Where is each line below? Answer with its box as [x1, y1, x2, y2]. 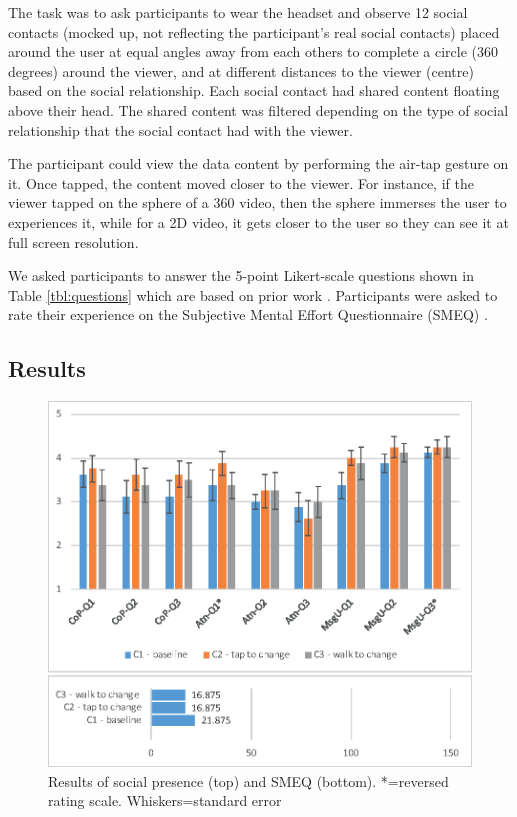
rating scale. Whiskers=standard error [48, 790, 282, 811]
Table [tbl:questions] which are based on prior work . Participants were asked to [8, 284, 498, 305]
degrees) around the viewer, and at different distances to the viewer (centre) [8, 60, 474, 81]
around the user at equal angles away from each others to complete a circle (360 [8, 41, 498, 62]
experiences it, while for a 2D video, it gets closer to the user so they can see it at [8, 211, 509, 232]
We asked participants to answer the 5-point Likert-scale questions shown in [8, 265, 474, 286]
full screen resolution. [8, 231, 139, 252]
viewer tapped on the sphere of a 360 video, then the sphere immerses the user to [8, 192, 507, 213]
